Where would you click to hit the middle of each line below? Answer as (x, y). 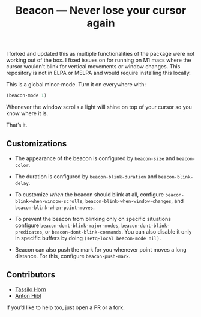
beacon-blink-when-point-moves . (55, 207)
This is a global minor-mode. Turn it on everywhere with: (76, 85)
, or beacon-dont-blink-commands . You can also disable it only (117, 231)
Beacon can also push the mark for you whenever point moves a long (101, 249)
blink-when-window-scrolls (49, 201)
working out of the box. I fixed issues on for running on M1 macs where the (99, 60)
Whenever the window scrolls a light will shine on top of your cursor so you (99, 107)
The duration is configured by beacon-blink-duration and (86, 176)
